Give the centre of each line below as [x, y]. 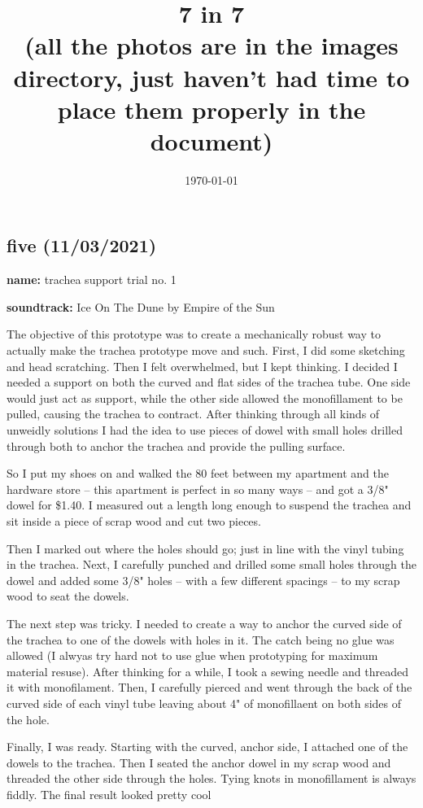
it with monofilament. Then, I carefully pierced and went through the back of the [209, 687]
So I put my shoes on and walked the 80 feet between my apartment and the [198, 473]
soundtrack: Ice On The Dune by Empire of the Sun [141, 306]
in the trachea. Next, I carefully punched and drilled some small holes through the [212, 564]
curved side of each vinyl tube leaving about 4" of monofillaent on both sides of [204, 703]
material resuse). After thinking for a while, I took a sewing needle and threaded [207, 671]
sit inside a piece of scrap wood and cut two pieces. [134, 521]
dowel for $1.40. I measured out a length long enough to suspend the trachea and [209, 505]
